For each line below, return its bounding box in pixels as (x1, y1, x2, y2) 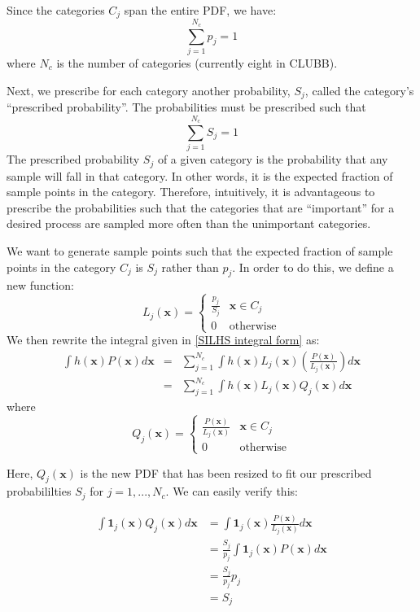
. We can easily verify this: (165, 483, 298, 500)
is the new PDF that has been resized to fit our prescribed (80, 464, 372, 481)
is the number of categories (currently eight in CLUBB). (56, 54, 338, 71)
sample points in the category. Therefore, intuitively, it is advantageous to (7, 183, 375, 200)
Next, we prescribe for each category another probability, (7, 81, 291, 98)
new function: (7, 277, 74, 294)
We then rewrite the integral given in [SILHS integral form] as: (7, 331, 320, 348)
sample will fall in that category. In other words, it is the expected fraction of (7, 167, 393, 184)
